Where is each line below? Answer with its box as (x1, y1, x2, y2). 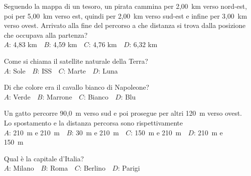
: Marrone (42, 91, 72, 101)
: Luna (98, 65, 118, 75)
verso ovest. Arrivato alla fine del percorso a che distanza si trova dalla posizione (4, 20, 246, 30)
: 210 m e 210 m (9, 127, 60, 137)
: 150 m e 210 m (131, 127, 182, 137)
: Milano (9, 163, 34, 173)
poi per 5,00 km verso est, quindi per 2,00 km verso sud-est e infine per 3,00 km (4, 10, 247, 21)
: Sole (9, 65, 25, 75)
